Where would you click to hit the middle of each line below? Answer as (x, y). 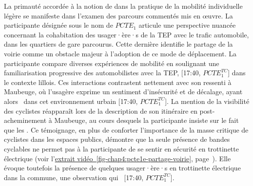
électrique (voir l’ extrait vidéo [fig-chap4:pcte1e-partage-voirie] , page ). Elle (117, 158)
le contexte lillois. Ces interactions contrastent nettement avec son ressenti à (118, 82)
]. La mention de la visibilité (207, 101)
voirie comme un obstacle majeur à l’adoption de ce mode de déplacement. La (120, 53)
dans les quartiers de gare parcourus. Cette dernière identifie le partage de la (118, 44)
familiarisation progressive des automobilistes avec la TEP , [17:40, (102, 73)
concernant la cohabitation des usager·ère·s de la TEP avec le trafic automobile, (126, 34)
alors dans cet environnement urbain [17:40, (71, 101)
